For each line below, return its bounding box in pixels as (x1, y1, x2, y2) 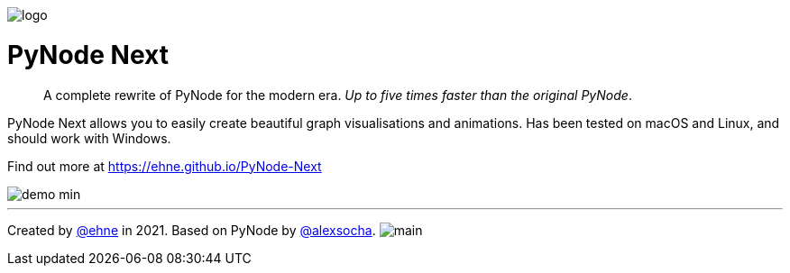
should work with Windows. (7, 130, 171, 146)
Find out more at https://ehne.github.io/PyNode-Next (7, 158, 322, 174)
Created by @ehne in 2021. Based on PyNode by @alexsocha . (7, 222, 376, 238)
